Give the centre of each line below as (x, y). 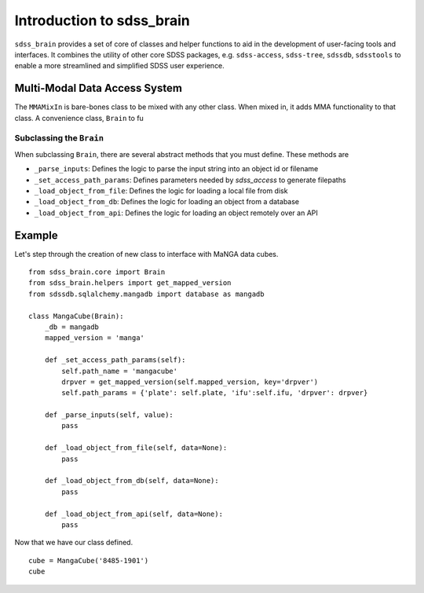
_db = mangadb (72, 327)
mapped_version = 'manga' (95, 338)
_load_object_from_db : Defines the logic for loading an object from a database (167, 202)
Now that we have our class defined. (74, 543)
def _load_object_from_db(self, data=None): (132, 481)
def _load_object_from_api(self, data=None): (134, 514)
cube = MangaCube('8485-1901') (89, 560)
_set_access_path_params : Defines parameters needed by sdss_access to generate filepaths (190, 180)
